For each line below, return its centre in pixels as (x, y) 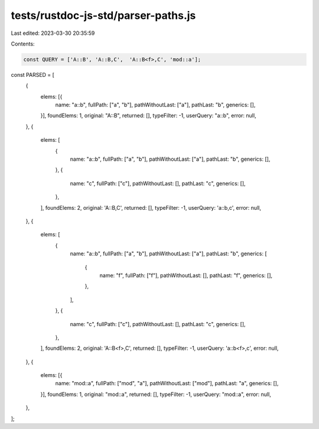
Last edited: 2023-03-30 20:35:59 (53, 33)
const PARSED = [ (32, 74)
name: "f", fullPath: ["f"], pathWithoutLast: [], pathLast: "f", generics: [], (186, 275)
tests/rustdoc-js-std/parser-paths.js (103, 15)
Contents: (23, 44)
